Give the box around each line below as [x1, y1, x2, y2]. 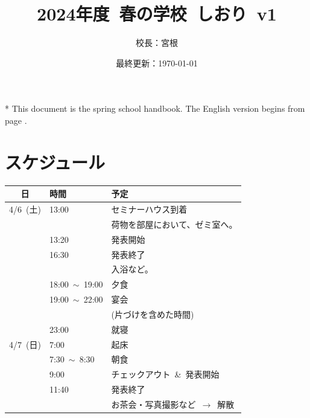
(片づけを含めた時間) [111, 307, 194, 320]
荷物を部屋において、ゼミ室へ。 [111, 217, 238, 230]
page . [5, 114, 27, 126]
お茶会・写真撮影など [111, 397, 196, 410]
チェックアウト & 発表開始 [111, 368, 220, 381]
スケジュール [5, 149, 106, 174]
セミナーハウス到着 [111, 202, 188, 215]
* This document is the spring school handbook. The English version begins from [5, 102, 305, 115]
